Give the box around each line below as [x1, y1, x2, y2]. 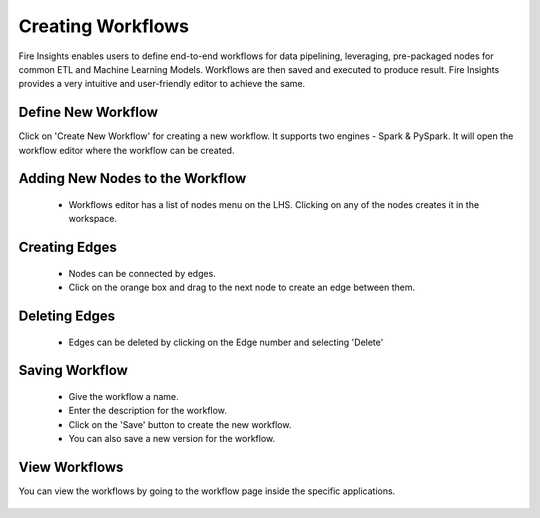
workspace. [68, 213, 117, 225]
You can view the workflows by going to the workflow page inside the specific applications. [18, 485, 396, 497]
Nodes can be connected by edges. [68, 267, 217, 279]
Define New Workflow [18, 104, 159, 121]
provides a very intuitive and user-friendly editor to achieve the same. [18, 78, 306, 90]
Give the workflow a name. [68, 391, 179, 403]
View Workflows [18, 459, 124, 476]
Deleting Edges [18, 308, 116, 325]
